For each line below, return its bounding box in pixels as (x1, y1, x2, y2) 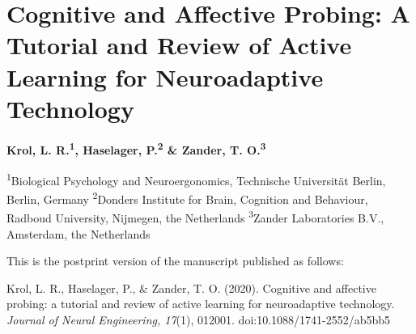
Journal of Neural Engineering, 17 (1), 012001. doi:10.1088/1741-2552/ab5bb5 (6, 311, 391, 328)
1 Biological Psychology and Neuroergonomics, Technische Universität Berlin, (6, 169, 386, 188)
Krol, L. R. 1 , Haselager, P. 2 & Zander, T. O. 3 (6, 139, 266, 159)
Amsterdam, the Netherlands (6, 225, 151, 242)
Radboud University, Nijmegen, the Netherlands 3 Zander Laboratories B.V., (6, 207, 384, 226)
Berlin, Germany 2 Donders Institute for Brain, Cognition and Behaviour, (6, 188, 368, 207)
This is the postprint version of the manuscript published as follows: (6, 252, 344, 269)
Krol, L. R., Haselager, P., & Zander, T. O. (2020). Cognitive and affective (6, 279, 376, 296)
